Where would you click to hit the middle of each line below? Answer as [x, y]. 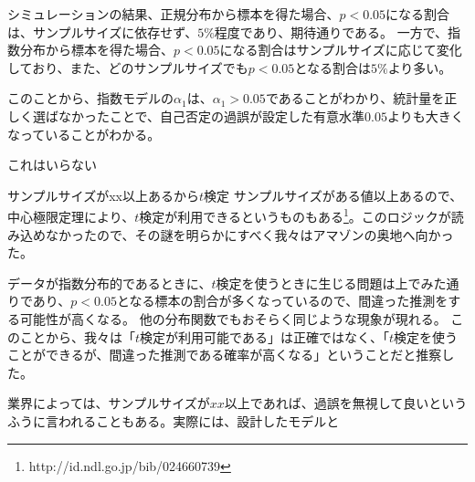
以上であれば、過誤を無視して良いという [346, 403]
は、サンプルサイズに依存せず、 [103, 31]
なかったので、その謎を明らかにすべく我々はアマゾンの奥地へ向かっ [249, 234]
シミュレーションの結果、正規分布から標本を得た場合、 [174, 14]
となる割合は [332, 67]
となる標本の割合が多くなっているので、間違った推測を [282, 301]
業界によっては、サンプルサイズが [109, 403]
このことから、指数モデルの [90, 98]
